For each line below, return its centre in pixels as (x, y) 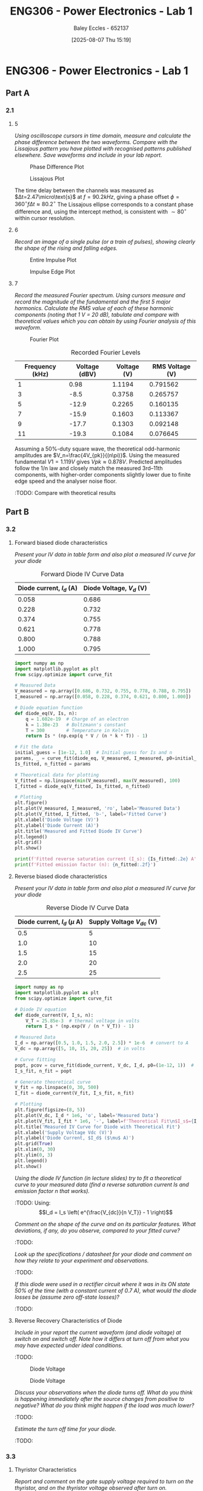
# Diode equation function (48, 708)
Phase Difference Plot (57, 167)
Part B (18, 512)
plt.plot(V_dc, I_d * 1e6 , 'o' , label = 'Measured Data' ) (86, 1115)
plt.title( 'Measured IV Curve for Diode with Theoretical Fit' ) (97, 1127)
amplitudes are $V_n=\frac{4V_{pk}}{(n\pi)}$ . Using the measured (97, 455)
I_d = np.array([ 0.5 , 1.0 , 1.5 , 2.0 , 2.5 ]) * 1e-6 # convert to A (101, 1043)
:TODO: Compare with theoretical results (65, 493)
